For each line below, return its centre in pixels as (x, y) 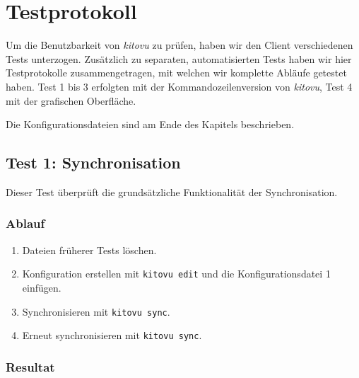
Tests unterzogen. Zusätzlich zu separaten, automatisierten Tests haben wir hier (179, 58)
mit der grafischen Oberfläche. (71, 100)
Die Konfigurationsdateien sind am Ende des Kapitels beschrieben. (150, 124)
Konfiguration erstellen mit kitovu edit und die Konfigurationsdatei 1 (176, 274)
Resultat (30, 366)
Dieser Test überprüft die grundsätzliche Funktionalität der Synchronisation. (172, 191)
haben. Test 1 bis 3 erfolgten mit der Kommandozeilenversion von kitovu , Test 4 (179, 86)
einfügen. (42, 287)
